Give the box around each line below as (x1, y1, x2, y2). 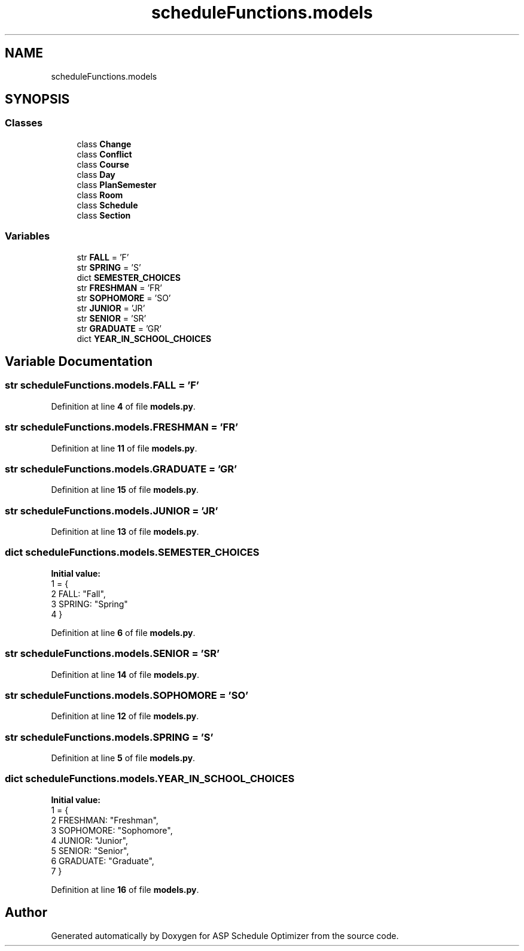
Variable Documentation (5, 353, 153, 369)
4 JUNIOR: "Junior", (51, 835, 128, 846)
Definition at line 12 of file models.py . (51, 711, 199, 722)
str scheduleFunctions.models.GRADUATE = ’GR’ (5, 462, 237, 475)
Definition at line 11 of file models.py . (51, 443, 197, 453)
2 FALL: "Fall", (51, 588, 106, 599)
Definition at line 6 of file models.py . (51, 627, 196, 638)
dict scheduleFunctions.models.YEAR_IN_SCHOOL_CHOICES (5, 773, 295, 785)
